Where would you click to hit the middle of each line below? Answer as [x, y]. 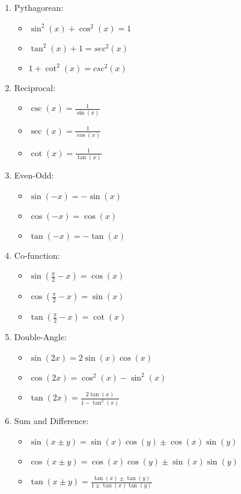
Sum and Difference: [51, 421]
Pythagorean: [39, 7]
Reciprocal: [35, 87]
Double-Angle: [41, 337]
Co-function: [37, 255]
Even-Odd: [34, 175]
